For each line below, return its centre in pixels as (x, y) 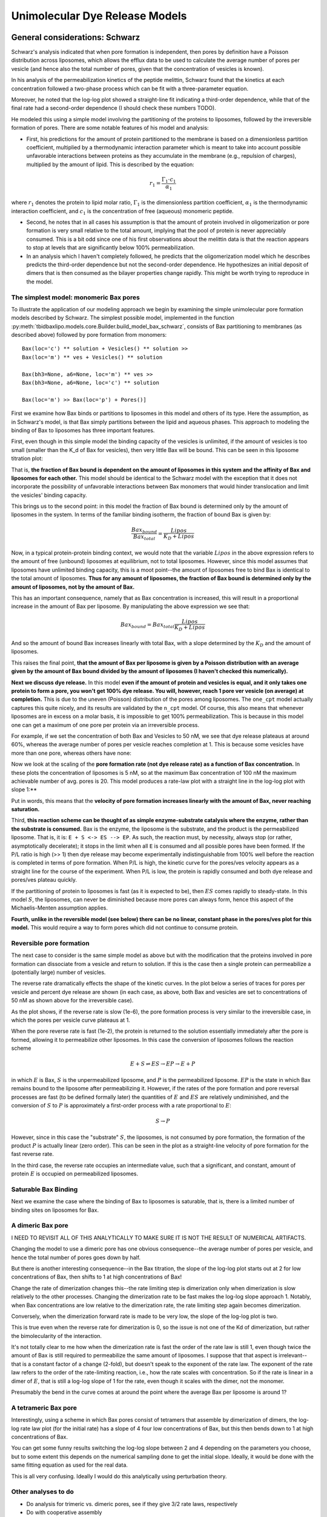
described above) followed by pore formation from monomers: (89, 335)
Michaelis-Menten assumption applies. (60, 908)
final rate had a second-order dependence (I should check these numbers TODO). (114, 108)
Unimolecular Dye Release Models (99, 16)
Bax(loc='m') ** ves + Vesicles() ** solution (92, 357)
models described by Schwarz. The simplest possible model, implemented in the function (123, 318)
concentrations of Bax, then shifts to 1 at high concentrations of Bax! (96, 1277)
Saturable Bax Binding (45, 1189)
